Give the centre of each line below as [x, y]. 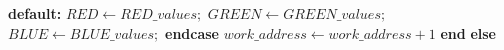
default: [35, 13]
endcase [192, 32]
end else [468, 32]
